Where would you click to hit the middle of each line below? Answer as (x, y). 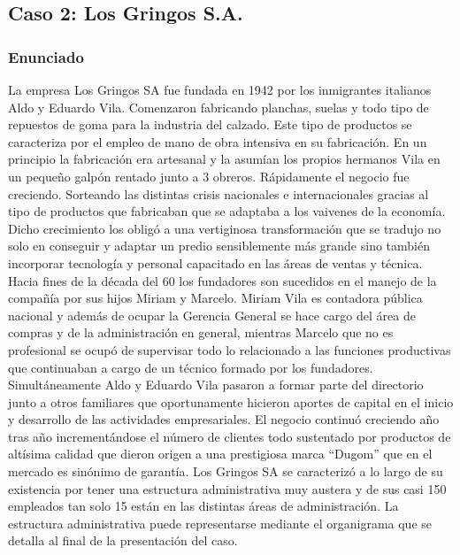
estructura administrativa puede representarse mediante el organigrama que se (220, 523)
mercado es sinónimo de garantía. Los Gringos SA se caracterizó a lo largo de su (226, 471)
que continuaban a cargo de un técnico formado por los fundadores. (191, 367)
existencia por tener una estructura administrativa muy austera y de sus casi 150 (227, 488)
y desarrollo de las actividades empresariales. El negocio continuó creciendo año (224, 419)
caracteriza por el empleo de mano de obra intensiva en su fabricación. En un (218, 141)
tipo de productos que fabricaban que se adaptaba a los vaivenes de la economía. (227, 211)
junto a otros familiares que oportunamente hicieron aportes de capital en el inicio (231, 401)
